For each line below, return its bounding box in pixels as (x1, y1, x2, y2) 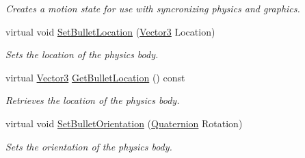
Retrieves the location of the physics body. (5, 93, 180, 107)
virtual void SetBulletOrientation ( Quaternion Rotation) (5, 116, 243, 130)
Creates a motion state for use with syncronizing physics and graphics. (5, 1, 300, 15)
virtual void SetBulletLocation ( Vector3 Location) (5, 24, 215, 38)
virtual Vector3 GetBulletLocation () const (5, 70, 185, 84)
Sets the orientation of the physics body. (5, 139, 172, 153)
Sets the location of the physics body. (5, 47, 159, 62)
